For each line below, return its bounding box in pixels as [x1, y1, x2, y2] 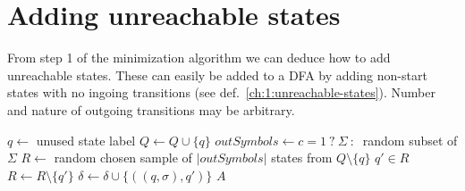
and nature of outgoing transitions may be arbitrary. [7, 100, 295, 119]
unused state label [36, 130, 136, 149]
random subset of [362, 130, 458, 149]
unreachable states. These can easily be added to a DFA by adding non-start [7, 65, 427, 84]
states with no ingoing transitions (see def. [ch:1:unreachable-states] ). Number [7, 83, 435, 102]
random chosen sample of [54, 148, 192, 167]
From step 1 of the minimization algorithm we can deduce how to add [7, 48, 391, 67]
